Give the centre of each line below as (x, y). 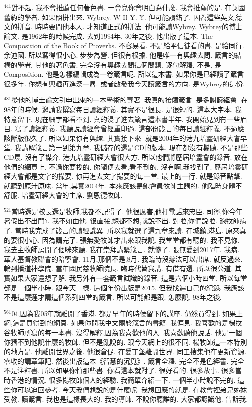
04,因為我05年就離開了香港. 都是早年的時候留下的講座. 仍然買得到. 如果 (124, 313)
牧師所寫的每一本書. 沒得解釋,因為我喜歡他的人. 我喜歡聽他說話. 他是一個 (126, 332)
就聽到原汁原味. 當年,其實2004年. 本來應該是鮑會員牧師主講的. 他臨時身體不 (123, 185)
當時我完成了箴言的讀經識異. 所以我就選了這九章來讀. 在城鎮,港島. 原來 (127, 230)
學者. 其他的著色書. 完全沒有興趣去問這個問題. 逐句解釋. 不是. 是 (119, 64)
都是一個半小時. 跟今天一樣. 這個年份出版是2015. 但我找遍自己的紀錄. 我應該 (124, 287)
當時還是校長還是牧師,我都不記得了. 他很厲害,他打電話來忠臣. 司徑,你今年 (127, 211)
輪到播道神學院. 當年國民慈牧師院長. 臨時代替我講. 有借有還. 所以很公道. (118, 268)
